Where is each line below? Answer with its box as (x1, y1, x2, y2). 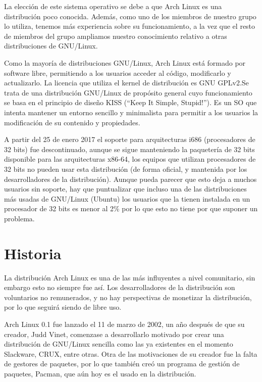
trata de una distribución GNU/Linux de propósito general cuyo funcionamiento (4, 87, 252, 98)
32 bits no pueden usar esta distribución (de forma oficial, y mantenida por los (4, 163, 247, 174)
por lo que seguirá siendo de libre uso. (4, 302, 122, 312)
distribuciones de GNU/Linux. (4, 40, 98, 51)
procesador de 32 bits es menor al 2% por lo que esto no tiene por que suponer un (4, 203, 258, 214)
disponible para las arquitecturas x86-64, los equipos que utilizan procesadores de (4, 154, 256, 164)
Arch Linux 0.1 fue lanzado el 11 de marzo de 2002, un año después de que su (4, 318, 245, 329)
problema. (4, 213, 35, 223)
